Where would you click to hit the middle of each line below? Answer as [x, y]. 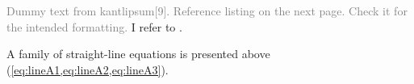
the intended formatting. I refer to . [94, 26]
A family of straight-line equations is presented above [138, 54]
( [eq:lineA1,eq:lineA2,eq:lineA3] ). [88, 69]
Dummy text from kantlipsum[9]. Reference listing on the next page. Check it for [207, 10]
